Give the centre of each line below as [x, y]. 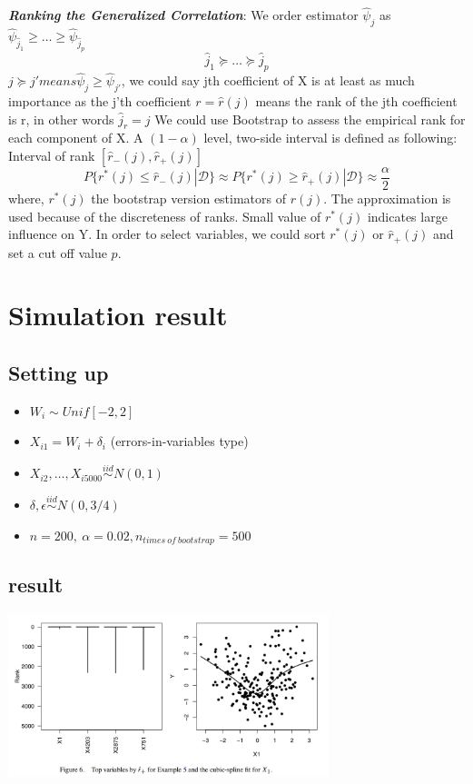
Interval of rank [52, 155]
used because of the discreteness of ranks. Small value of [165, 216]
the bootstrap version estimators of [189, 198]
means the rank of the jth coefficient [356, 100]
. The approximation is [387, 198]
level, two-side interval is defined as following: [330, 138]
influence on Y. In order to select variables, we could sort [167, 234]
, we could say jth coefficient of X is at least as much [268, 80]
